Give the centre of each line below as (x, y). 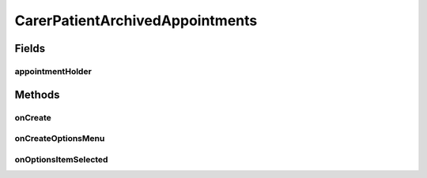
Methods (37, 95)
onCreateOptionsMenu (60, 139)
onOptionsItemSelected (61, 159)
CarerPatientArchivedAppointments (136, 20)
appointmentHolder (53, 71)
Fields (30, 48)
